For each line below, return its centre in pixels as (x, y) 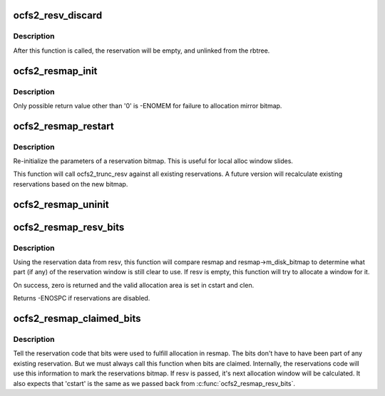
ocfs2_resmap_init (55, 71)
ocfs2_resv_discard (58, 15)
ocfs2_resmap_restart (63, 126)
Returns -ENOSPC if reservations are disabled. (82, 298)
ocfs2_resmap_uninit (61, 204)
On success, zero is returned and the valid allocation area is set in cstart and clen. (134, 285)
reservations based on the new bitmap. (71, 184)
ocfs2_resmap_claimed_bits (77, 319)
